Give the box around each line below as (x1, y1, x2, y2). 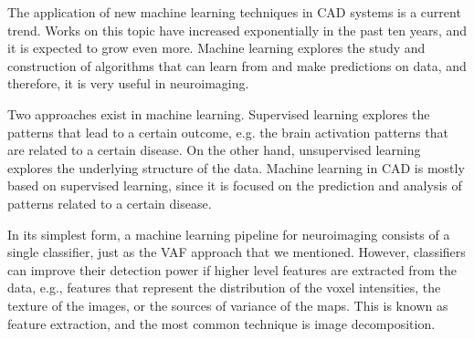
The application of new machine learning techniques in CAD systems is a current (7, 3, 461, 21)
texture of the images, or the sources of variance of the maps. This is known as (7, 295, 448, 314)
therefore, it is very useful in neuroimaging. (7, 74, 249, 93)
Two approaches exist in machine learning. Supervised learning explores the (7, 104, 430, 123)
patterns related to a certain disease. (7, 193, 212, 212)
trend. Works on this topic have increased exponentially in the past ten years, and (7, 20, 468, 39)
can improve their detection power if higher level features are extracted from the (7, 260, 457, 279)
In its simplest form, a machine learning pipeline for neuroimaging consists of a (7, 224, 450, 243)
